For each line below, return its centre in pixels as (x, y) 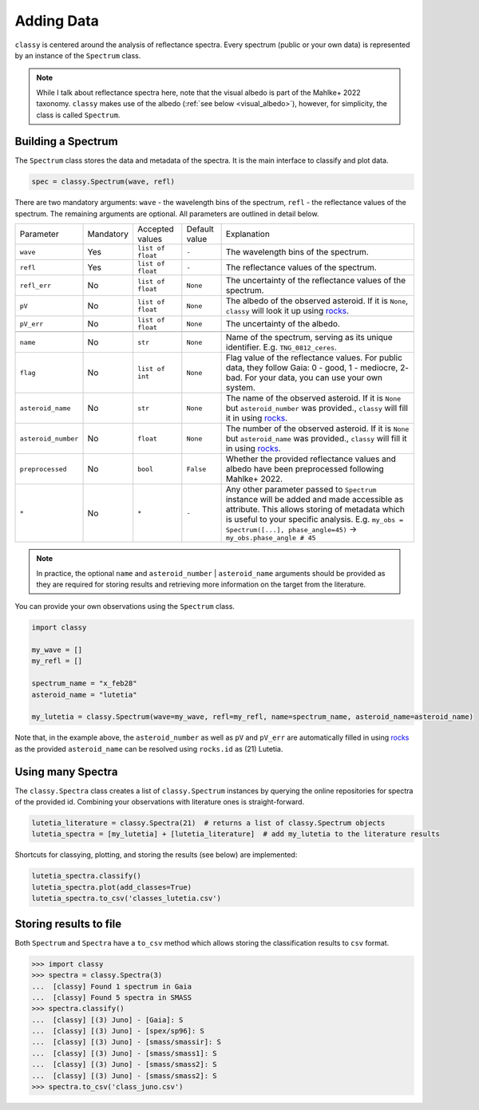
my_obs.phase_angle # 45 (271, 538)
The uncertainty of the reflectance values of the (316, 281)
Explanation (248, 234)
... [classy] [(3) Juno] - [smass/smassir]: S (126, 1042)
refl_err (36, 285)
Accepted (156, 229)
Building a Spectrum (67, 142)
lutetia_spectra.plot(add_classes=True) (111, 887)
